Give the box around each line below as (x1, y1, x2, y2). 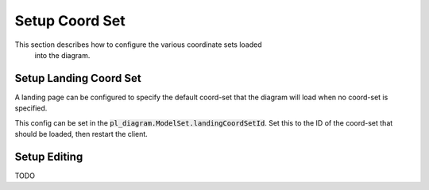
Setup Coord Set (14, 12, 126, 29)
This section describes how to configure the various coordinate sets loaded (14, 40, 262, 49)
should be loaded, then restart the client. (14, 130, 149, 139)
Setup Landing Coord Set (14, 72, 142, 85)
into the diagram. (34, 50, 91, 60)
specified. (14, 103, 48, 113)
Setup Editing (14, 149, 83, 163)
